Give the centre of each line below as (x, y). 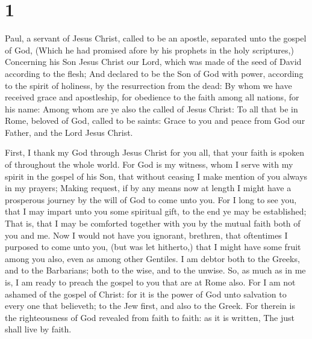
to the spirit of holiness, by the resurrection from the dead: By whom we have (148, 85)
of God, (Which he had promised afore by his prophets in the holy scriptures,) (149, 50)
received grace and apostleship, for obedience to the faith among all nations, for (152, 97)
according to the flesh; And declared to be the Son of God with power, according (154, 73)
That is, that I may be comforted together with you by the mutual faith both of (153, 223)
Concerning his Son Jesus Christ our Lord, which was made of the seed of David (153, 62)
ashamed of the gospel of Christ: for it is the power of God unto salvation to (146, 294)
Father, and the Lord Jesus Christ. (69, 132)
